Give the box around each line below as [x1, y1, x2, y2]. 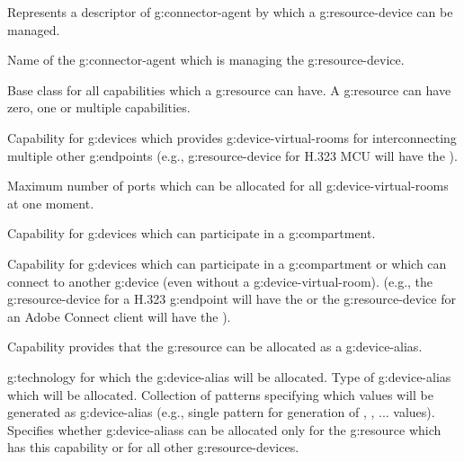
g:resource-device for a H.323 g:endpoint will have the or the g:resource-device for [7, 289, 456, 308]
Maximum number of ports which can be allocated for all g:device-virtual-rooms [7, 176, 449, 195]
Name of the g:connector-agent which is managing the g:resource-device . [7, 50, 405, 69]
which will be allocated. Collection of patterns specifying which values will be [7, 385, 433, 404]
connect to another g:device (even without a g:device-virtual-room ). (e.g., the [7, 271, 433, 290]
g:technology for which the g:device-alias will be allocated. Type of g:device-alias [7, 367, 451, 386]
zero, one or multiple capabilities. [7, 98, 191, 117]
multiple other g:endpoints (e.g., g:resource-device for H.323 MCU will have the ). [7, 146, 458, 164]
